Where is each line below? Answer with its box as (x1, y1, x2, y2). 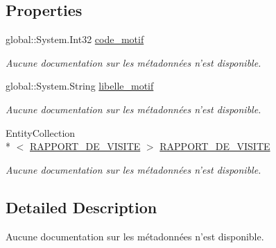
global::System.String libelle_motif (6, 78, 154, 93)
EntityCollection (6, 125, 76, 140)
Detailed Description (6, 196, 157, 217)
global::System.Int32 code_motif (6, 32, 144, 47)
